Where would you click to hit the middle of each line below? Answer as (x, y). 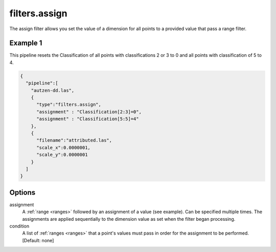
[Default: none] (38, 240)
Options (22, 192)
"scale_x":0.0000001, (63, 147)
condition (19, 226)
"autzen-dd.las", (53, 90)
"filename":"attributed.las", (74, 140)
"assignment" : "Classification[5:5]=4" (88, 119)
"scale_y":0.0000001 (62, 155)
